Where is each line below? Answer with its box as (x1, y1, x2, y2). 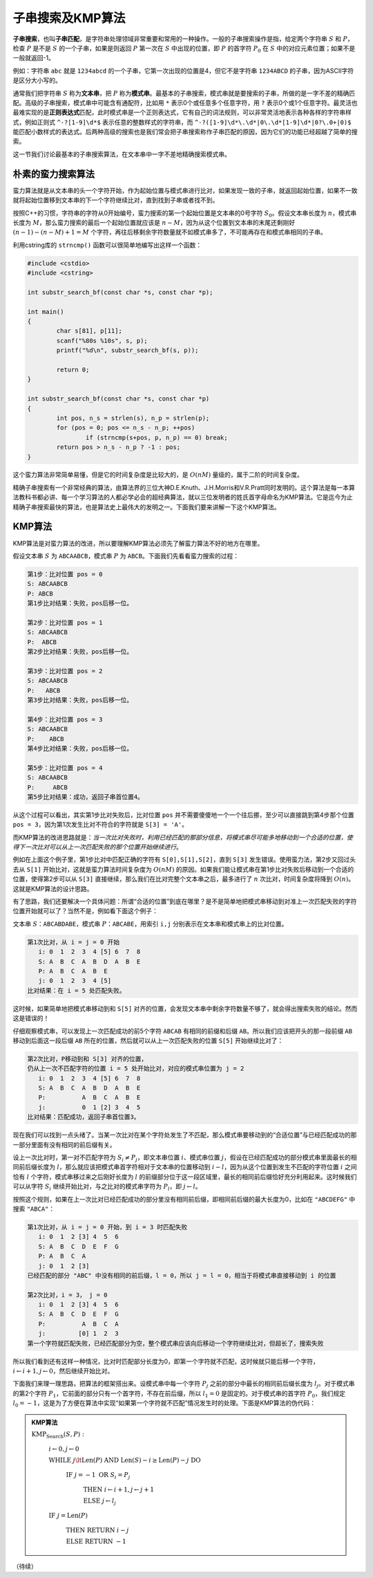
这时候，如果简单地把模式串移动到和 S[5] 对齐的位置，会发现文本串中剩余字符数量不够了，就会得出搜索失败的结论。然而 (12, 1004, 358, 1013)
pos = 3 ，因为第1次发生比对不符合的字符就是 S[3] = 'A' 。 (12, 820, 188, 829)
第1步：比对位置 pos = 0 (27, 570, 103, 578)
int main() (27, 308, 64, 315)
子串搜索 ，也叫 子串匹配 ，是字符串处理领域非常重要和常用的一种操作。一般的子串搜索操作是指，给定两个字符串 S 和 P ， (12, 35, 354, 43)
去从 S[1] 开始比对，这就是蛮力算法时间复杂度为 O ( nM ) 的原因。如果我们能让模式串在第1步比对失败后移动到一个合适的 (12, 865, 354, 873)
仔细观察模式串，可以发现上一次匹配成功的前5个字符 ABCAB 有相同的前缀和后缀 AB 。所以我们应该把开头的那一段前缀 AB (12, 1027, 352, 1035)
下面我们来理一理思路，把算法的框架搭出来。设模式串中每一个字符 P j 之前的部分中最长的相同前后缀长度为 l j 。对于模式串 (12, 1379, 355, 1390)
